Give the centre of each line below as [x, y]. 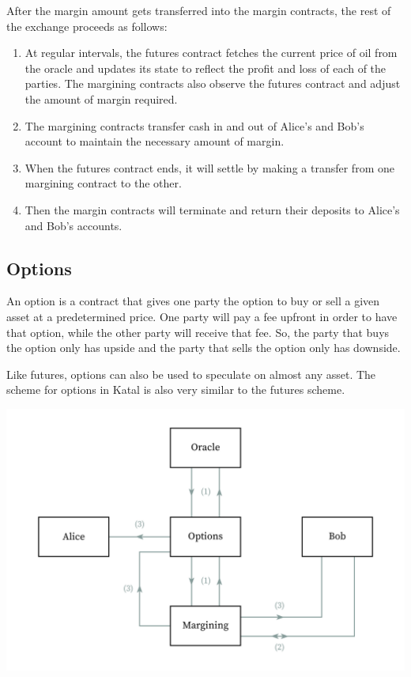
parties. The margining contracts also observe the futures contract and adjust [213, 83]
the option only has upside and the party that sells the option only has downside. [204, 348]
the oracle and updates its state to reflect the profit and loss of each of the [205, 68]
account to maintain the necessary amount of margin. [155, 141]
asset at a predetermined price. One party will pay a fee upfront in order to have [202, 316]
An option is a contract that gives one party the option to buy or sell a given [193, 301]
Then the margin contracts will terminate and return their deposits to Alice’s [212, 209]
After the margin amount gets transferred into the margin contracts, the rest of [199, 10]
